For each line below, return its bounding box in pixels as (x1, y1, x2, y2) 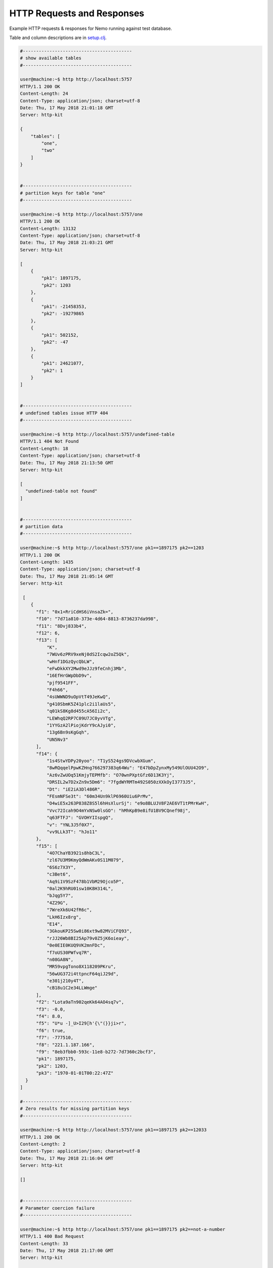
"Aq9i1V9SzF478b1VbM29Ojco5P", (46, 878, 124, 885)
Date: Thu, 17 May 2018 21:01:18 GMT (20, 105, 114, 111)
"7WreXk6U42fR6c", (46, 907, 93, 913)
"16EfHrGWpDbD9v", (46, 673, 93, 679)
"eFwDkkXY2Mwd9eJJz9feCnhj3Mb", (46, 665, 127, 672)
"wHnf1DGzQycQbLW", (46, 658, 95, 664)
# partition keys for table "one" (20, 190, 106, 196)
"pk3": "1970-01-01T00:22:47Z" (36, 1070, 114, 1076)
